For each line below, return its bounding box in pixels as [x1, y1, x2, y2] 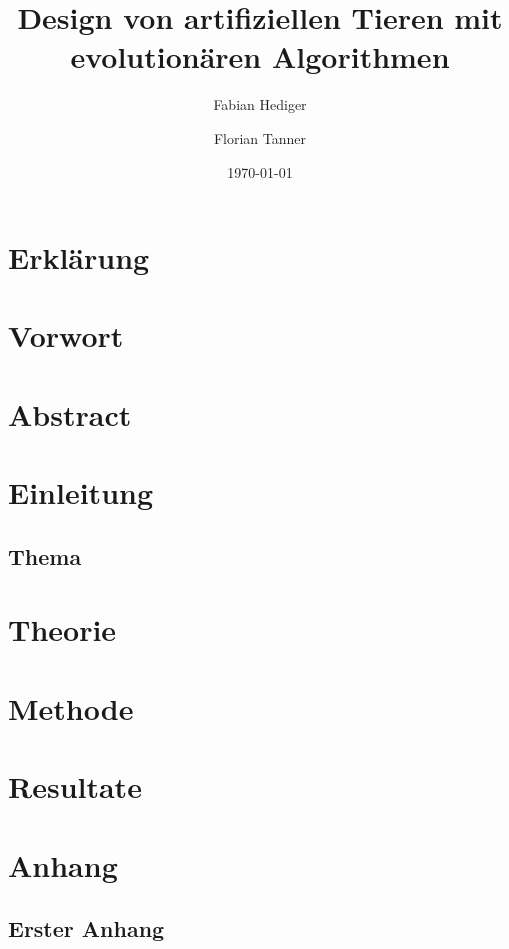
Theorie [8, 609, 117, 650]
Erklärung [8, 237, 150, 278]
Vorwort [8, 315, 124, 356]
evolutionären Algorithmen [70, 36, 450, 77]
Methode [8, 687, 134, 728]
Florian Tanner [213, 127, 307, 148]
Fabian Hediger [213, 94, 307, 115]
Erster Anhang [8, 913, 165, 944]
